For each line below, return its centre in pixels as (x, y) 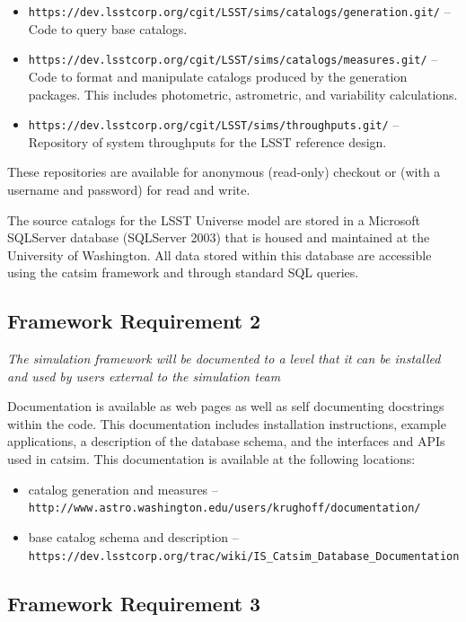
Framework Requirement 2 (134, 321)
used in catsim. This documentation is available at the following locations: (211, 459)
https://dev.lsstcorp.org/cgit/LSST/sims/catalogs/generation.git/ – (239, 11)
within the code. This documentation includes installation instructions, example (227, 423)
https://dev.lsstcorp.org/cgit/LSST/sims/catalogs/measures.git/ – (233, 59)
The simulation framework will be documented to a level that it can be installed (224, 359)
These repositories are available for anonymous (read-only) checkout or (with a (224, 172)
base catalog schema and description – (133, 536)
